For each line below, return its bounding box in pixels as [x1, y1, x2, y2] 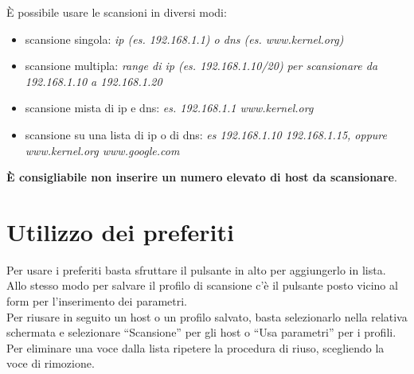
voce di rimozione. [6, 355, 95, 372]
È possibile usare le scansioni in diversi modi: [6, 4, 227, 20]
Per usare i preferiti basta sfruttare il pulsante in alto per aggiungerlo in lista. [6, 261, 386, 278]
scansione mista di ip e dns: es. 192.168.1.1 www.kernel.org [25, 99, 314, 116]
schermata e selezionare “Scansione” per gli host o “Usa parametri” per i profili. [6, 324, 396, 341]
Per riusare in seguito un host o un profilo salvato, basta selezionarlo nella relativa [6, 308, 408, 325]
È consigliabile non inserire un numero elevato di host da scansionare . [6, 169, 397, 185]
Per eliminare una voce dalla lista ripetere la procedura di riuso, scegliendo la [6, 339, 385, 356]
